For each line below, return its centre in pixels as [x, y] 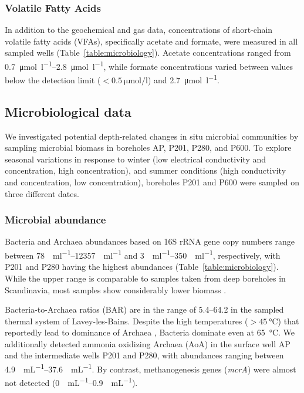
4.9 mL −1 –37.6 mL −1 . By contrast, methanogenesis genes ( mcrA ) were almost [151, 368]
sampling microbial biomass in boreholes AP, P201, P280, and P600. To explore [148, 148]
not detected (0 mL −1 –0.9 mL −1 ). [71, 382]
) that [288, 321]
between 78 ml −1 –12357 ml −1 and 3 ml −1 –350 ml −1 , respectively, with [143, 254]
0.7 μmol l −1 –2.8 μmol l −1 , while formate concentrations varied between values [149, 65]
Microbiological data [68, 111]
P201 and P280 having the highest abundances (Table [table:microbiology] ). [142, 267]
